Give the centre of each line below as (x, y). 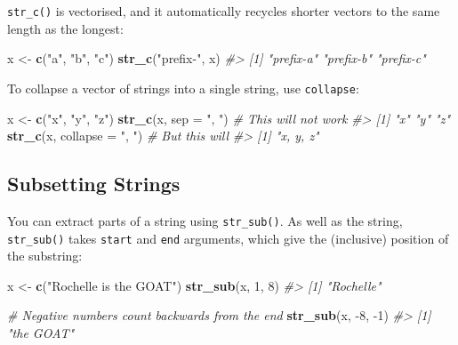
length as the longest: (65, 28)
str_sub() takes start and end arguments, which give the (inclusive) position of (228, 238)
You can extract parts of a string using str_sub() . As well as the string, (205, 220)
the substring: (45, 256)
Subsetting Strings (94, 184)
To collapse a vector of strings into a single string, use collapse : (183, 88)
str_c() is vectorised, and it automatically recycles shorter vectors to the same (224, 11)
